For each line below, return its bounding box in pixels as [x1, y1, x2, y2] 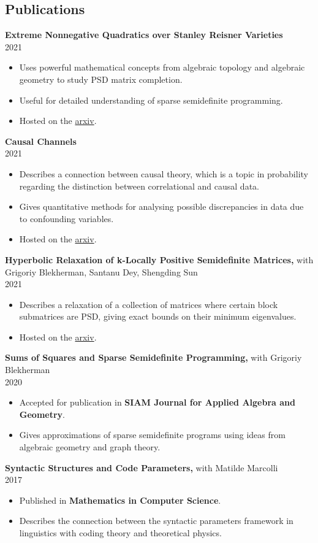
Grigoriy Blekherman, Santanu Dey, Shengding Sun [5, 265, 198, 278]
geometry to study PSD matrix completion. [19, 72, 183, 85]
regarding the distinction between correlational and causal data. [19, 179, 259, 192]
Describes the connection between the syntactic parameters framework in [19, 514, 293, 527]
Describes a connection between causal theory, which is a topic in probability [19, 167, 308, 180]
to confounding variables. [19, 212, 114, 225]
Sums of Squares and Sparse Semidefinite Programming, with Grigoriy [5, 351, 302, 364]
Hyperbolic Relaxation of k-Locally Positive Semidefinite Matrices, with [5, 253, 314, 266]
